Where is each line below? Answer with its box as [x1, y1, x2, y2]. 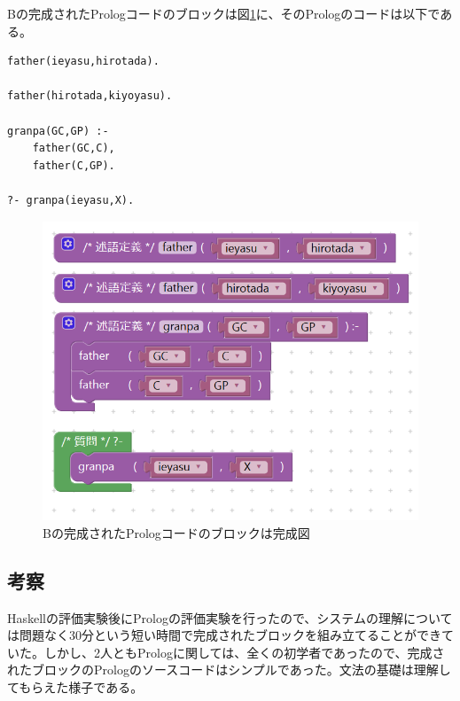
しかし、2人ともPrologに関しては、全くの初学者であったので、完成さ [43, 643, 445, 661]
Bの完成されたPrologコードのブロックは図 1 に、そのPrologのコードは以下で [7, 4, 441, 22]
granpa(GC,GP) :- [7, 124, 109, 137]
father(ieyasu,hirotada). [7, 55, 160, 68]
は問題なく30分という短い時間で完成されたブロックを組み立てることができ [7, 626, 441, 644]
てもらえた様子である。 [7, 677, 144, 696]
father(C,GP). [32, 159, 115, 172]
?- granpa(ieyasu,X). [7, 193, 135, 206]
